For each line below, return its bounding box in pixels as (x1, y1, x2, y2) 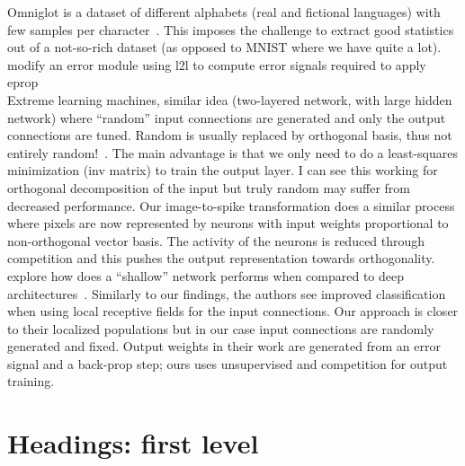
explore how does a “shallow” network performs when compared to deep (7, 266, 404, 285)
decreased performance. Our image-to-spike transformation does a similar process (7, 196, 455, 215)
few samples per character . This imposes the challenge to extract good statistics (7, 20, 454, 39)
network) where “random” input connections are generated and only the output (7, 108, 446, 127)
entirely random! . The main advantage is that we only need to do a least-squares (7, 143, 458, 162)
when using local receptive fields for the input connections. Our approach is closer (7, 302, 459, 321)
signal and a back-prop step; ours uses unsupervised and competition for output (7, 354, 448, 373)
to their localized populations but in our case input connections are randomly (7, 319, 434, 338)
